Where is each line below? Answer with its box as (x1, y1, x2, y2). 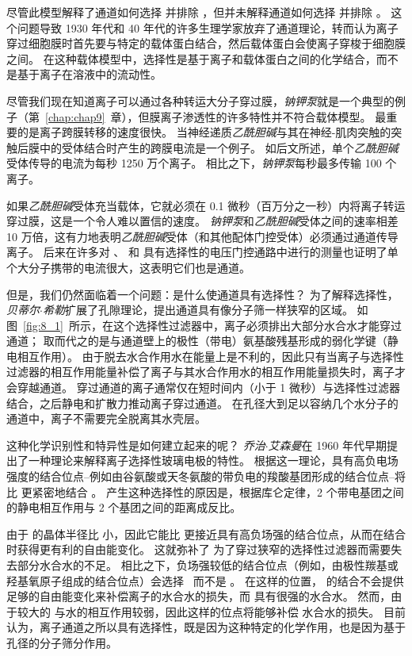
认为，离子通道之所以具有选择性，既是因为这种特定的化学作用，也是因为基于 (6, 619, 406, 635)
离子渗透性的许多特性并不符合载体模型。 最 (160, 108, 387, 125)
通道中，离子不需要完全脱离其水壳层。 (6, 410, 206, 427)
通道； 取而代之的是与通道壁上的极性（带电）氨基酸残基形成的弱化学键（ (6, 332, 387, 349)
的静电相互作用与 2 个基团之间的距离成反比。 (6, 499, 242, 516)
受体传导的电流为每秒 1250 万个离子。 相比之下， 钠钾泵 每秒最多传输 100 (6, 155, 382, 171)
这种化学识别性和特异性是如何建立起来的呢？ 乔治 (6, 436, 265, 453)
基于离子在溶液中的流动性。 (17, 66, 162, 82)
